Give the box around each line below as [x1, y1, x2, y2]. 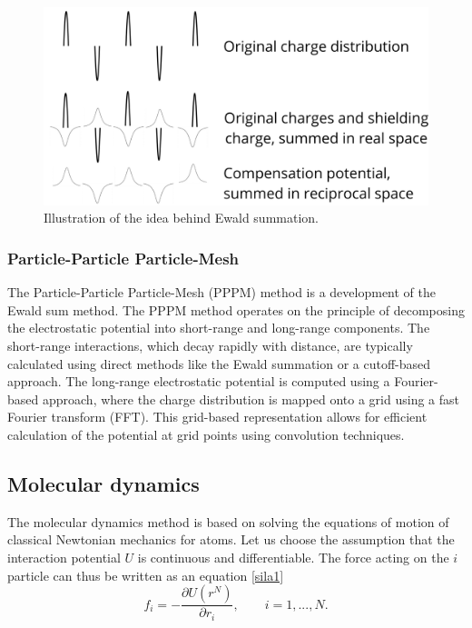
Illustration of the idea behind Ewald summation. [44, 208, 319, 227]
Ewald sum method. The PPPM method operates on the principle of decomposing [7, 300, 465, 319]
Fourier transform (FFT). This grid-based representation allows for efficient [7, 407, 428, 426]
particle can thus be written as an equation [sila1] [7, 565, 284, 584]
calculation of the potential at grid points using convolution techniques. [7, 424, 405, 444]
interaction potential [7, 547, 121, 566]
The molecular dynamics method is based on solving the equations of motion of [7, 512, 449, 531]
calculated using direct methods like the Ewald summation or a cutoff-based [7, 354, 431, 373]
